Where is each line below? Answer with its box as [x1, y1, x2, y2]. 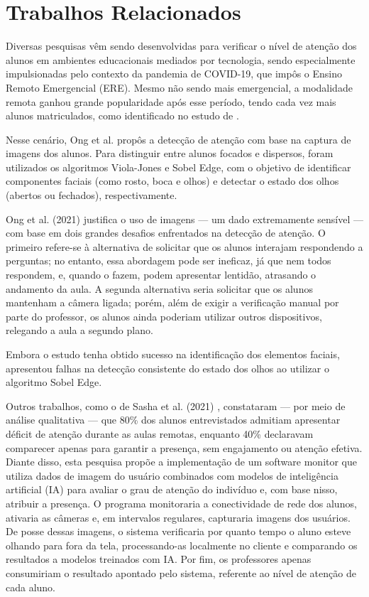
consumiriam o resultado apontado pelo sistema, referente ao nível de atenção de [6, 565, 356, 580]
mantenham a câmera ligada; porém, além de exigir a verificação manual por [6, 295, 339, 310]
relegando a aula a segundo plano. [6, 323, 153, 338]
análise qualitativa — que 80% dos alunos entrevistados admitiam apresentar [6, 412, 341, 427]
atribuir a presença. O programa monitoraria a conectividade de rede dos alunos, [6, 495, 357, 510]
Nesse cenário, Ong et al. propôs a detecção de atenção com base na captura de [6, 131, 351, 146]
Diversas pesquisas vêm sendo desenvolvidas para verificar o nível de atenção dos [6, 38, 357, 53]
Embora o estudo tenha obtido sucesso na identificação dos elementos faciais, [6, 347, 340, 361]
